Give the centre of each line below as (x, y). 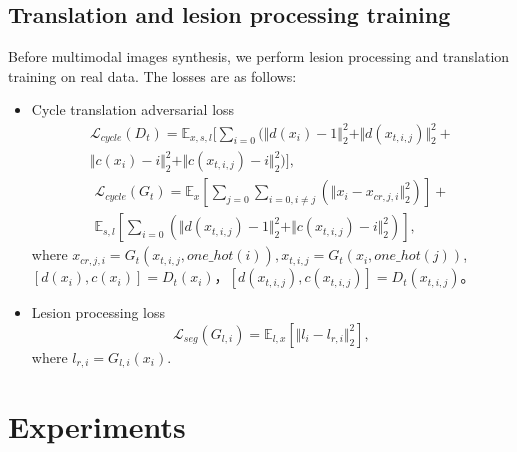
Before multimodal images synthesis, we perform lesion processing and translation (259, 56)
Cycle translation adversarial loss (133, 109)
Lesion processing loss (98, 312)
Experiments (97, 426)
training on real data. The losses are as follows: (152, 75)
